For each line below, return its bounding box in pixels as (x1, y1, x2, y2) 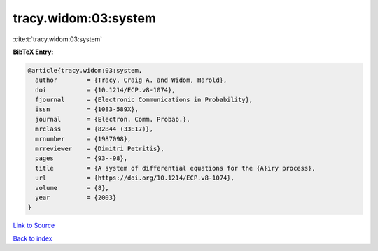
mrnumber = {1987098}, (35, 135, 132, 143)
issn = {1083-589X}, (35, 106, 139, 113)
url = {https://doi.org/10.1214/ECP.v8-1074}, (35, 174, 234, 182)
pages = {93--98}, (35, 155, 128, 162)
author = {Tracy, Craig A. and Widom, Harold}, (35, 76, 227, 84)
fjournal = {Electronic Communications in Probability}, (35, 96, 253, 104)
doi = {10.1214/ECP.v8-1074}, (35, 86, 176, 94)
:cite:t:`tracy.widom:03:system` (13, 35, 103, 43)
